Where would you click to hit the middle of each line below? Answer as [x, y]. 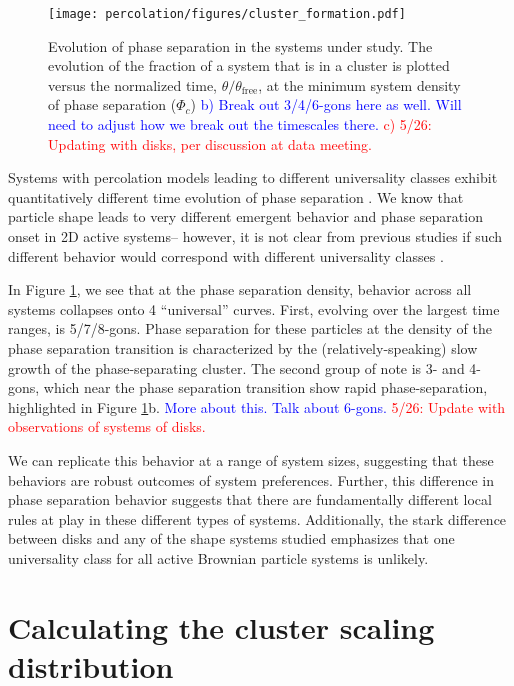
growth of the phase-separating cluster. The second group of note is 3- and [236, 367]
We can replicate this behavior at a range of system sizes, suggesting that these [251, 459]
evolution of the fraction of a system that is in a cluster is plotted [249, 65]
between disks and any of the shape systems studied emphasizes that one [231, 538]
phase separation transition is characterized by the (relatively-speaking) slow [243, 347]
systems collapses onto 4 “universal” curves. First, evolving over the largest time [254, 308]
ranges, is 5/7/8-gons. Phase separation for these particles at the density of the [250, 328]
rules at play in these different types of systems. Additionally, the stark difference [257, 518]
